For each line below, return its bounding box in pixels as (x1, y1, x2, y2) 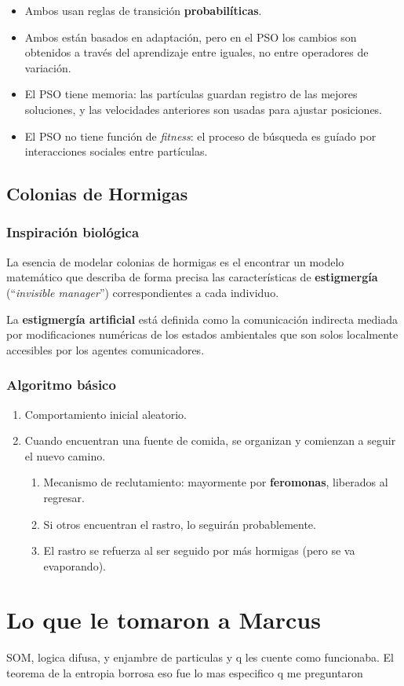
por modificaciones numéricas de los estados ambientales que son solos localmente (6, 326, 399, 343)
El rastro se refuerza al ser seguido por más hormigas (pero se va (43, 542, 355, 559)
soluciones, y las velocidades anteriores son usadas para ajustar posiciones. (24, 101, 383, 117)
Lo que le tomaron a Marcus (6, 603, 321, 636)
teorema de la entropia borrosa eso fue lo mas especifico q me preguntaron (6, 665, 363, 680)
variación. (24, 59, 71, 75)
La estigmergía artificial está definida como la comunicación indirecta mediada (6, 310, 399, 327)
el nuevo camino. (24, 447, 106, 464)
